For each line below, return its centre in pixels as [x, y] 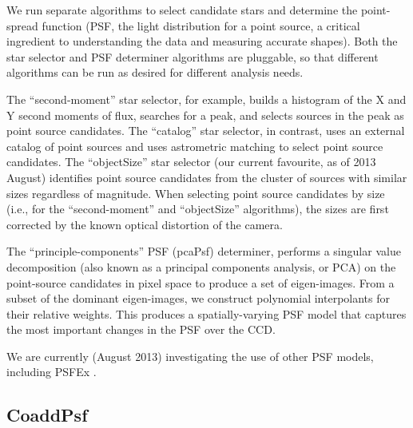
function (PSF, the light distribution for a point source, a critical [201, 25]
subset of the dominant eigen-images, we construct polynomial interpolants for [199, 298]
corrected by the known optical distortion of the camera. [145, 224]
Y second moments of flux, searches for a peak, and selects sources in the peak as [205, 115]
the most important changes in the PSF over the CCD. [141, 329]
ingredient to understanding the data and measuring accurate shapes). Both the [202, 41]
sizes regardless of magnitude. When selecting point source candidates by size [196, 193]
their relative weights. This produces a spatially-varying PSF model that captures [206, 313]
